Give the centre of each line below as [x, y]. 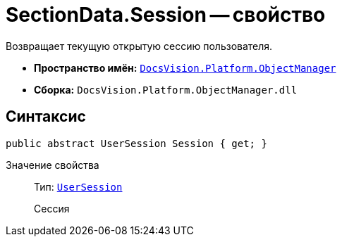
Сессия [52, 208]
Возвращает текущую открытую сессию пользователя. [139, 46]
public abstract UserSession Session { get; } [136, 143]
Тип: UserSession [78, 186]
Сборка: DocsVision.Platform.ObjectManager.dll [166, 89]
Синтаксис [46, 117]
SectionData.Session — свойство [166, 15]
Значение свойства [53, 165]
